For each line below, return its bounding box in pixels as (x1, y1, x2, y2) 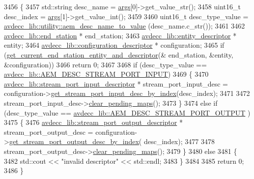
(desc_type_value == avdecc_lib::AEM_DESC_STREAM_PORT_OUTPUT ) (4, 107, 251, 118)
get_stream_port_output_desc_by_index (9, 136, 139, 147)
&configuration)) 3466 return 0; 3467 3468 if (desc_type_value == (4, 59, 207, 69)
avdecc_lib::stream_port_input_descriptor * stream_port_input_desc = (4, 78, 228, 89)
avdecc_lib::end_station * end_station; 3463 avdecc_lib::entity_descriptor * (4, 30, 237, 40)
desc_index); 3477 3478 (143, 136, 215, 147)
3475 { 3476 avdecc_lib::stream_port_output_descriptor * (4, 117, 183, 127)
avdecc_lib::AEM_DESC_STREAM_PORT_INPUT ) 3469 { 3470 (4, 69, 209, 79)
